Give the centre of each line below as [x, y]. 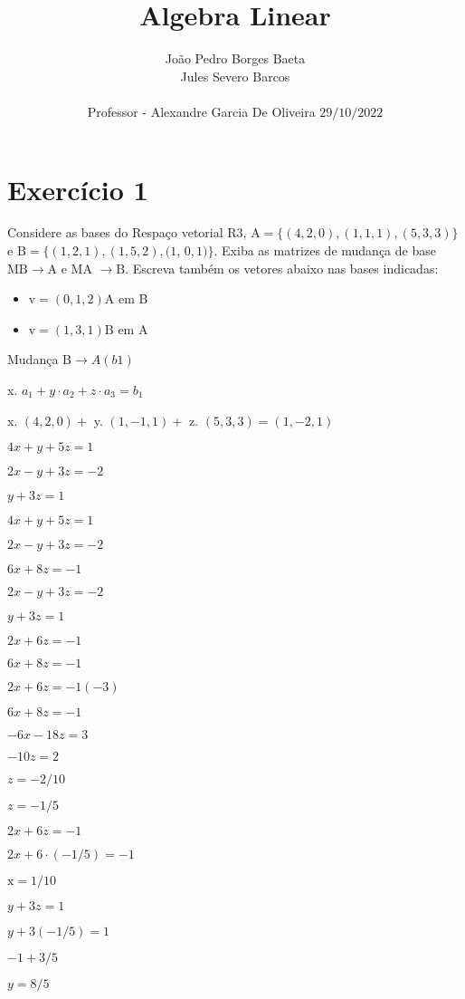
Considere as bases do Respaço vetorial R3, [127, 232]
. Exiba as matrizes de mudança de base [325, 250]
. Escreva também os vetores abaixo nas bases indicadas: [282, 268]
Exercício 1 [78, 189]
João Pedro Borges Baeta [235, 58]
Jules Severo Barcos [235, 76]
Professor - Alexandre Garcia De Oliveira [201, 111]
